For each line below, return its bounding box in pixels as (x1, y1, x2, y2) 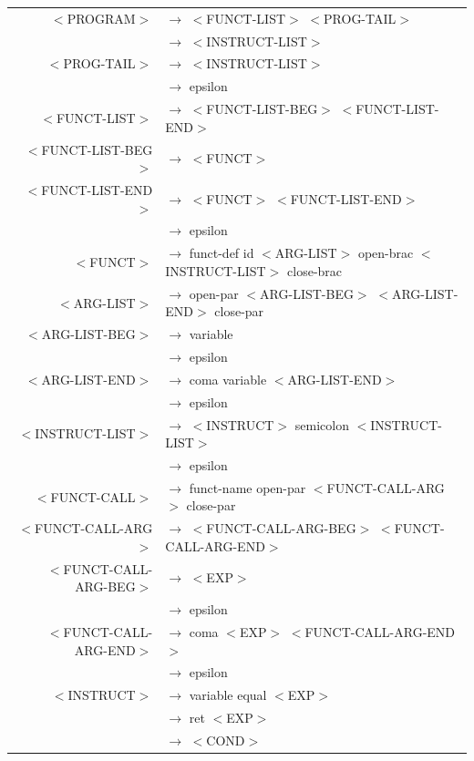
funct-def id (189, 243, 254, 262)
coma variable (189, 369, 267, 388)
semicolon (294, 415, 349, 434)
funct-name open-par (189, 478, 306, 497)
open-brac (357, 243, 414, 262)
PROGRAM (67, 8, 136, 27)
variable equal (189, 685, 267, 704)
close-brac (287, 261, 343, 280)
